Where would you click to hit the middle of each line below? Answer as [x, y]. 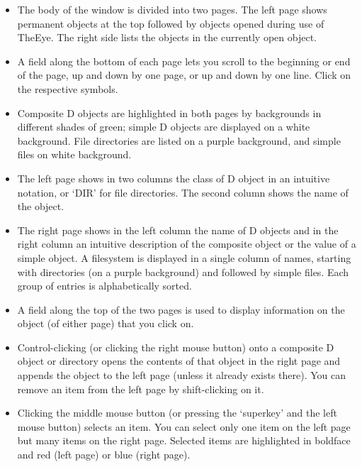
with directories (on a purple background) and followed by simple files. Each [183, 271]
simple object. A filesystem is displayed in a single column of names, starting [184, 257]
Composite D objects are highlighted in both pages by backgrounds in [169, 112]
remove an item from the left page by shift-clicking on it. [141, 389]
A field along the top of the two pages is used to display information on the [181, 309]
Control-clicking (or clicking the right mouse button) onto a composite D [176, 347]
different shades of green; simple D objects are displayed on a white [164, 127]
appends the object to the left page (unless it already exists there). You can [182, 375]
